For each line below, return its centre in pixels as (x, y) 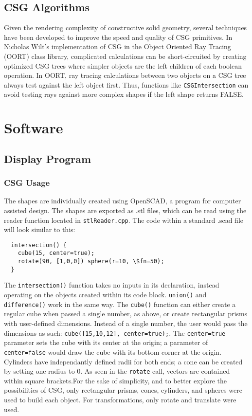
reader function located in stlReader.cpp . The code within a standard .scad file (124, 220)
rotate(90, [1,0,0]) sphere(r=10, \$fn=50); (91, 262)
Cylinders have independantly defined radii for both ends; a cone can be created (123, 361)
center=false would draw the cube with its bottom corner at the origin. (113, 352)
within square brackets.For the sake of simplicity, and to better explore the (116, 380)
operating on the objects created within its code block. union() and (105, 295)
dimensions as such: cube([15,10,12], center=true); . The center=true (115, 333)
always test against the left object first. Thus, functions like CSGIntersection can (126, 84)
